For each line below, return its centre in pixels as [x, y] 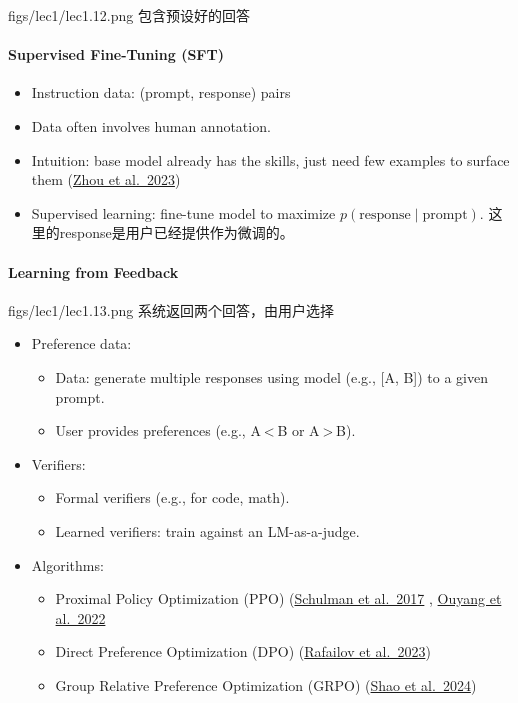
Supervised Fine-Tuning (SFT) [116, 54]
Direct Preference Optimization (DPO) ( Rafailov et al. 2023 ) [243, 651]
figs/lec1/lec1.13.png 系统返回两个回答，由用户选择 [171, 309]
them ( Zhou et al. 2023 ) [106, 179]
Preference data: [81, 343]
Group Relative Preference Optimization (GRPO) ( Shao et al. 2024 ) [266, 684]
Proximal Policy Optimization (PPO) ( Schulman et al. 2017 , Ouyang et [278, 598]
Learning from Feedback [93, 271]
